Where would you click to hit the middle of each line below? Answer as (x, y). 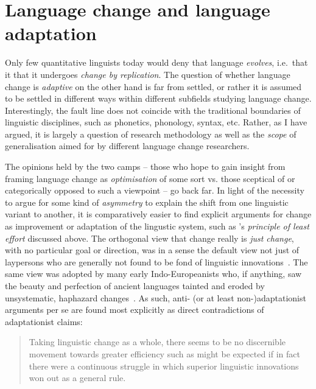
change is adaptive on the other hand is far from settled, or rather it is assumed (153, 86)
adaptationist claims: (44, 321)
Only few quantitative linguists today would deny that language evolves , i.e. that (156, 62)
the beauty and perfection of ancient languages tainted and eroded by (135, 286)
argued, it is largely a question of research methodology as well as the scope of (151, 134)
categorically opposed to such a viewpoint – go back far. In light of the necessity (155, 190)
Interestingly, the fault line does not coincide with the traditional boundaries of (153, 110)
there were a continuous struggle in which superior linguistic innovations (164, 366)
